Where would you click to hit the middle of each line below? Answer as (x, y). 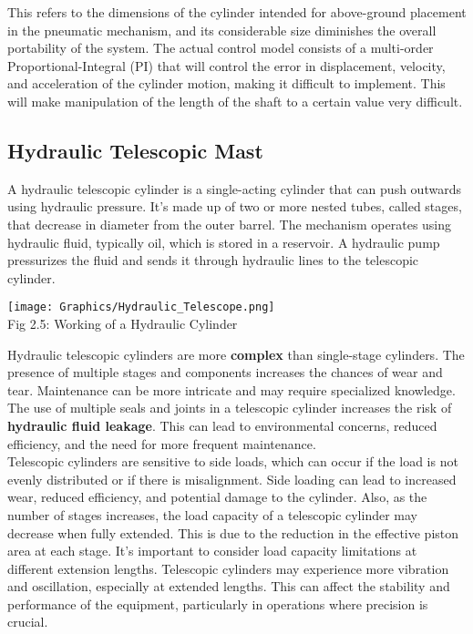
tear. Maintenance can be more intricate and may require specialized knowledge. (231, 389)
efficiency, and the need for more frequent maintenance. (162, 443)
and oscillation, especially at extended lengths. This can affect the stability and (229, 586)
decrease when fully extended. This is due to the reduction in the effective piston (233, 532)
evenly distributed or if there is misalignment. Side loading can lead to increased (232, 479)
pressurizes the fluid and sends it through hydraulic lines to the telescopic (213, 260)
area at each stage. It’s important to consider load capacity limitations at (212, 551)
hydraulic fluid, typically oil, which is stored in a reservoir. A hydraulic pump (224, 242)
